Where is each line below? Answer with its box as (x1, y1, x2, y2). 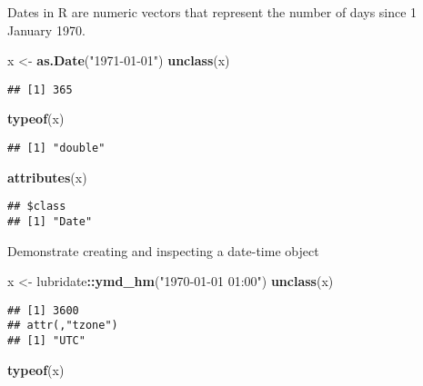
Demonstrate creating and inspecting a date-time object (7, 241, 319, 260)
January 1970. (7, 20, 86, 39)
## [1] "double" (7, 142, 106, 155)
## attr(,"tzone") (7, 319, 118, 332)
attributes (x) (7, 167, 87, 186)
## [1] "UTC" (7, 334, 86, 348)
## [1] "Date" (7, 214, 93, 228)
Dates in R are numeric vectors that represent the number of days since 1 (7, 3, 418, 21)
